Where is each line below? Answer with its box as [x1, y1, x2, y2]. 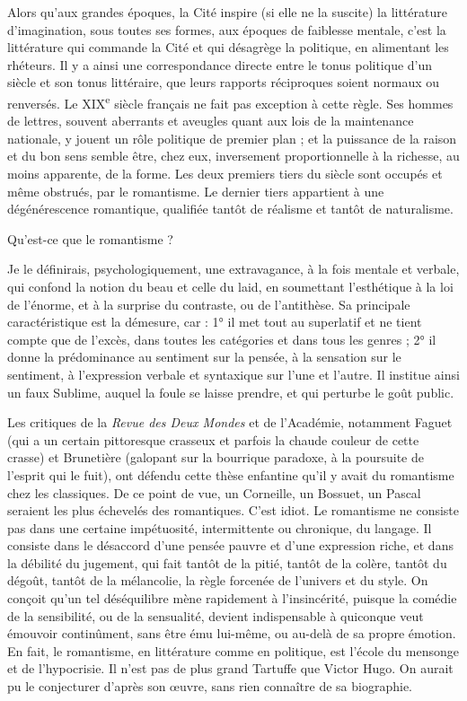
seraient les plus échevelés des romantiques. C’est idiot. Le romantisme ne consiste [7, 501, 460, 520]
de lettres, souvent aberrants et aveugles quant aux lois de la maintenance [7, 111, 414, 130]
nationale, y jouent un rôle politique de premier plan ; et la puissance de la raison [7, 128, 457, 147]
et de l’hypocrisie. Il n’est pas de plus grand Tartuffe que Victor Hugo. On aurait [7, 659, 454, 678]
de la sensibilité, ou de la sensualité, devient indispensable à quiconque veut [7, 606, 424, 625]
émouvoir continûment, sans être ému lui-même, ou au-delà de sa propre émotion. [7, 624, 456, 643]
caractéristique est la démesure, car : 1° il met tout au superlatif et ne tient [7, 312, 422, 331]
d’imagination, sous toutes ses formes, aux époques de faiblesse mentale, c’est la [7, 20, 446, 39]
